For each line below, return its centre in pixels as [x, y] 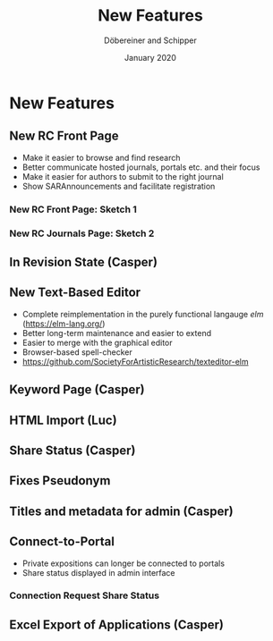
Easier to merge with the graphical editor [97, 342]
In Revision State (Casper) [84, 261]
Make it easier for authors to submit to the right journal [123, 176]
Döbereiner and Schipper [150, 40]
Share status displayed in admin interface [99, 572]
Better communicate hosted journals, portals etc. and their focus [141, 167]
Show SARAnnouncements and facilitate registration [119, 186]
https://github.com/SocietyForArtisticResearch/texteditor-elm [135, 361]
